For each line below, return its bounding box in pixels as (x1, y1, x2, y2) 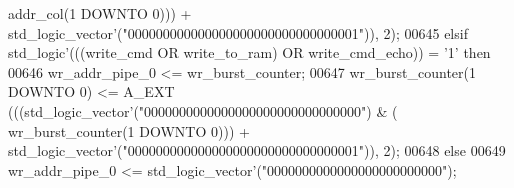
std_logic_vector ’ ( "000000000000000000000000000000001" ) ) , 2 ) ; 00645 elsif (8, 22, 468, 43)
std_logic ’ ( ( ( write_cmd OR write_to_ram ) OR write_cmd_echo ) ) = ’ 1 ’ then (8, 42, 491, 63)
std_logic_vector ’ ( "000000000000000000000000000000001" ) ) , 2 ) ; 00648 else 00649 (8, 140, 506, 161)
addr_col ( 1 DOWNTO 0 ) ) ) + (8, 3, 192, 23)
